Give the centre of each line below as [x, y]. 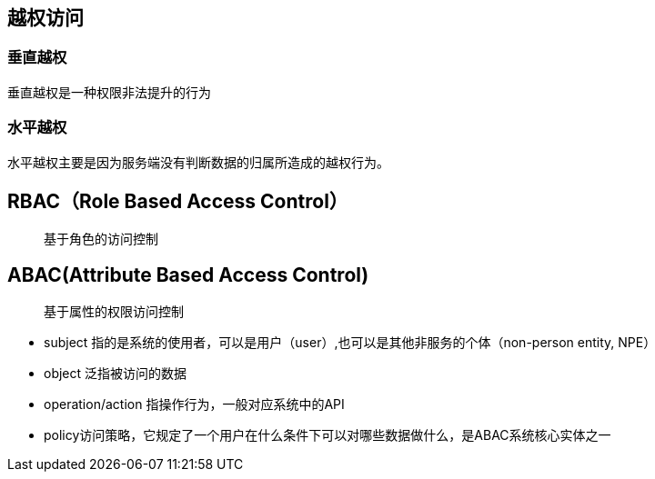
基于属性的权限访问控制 [114, 312]
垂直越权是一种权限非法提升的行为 [109, 92]
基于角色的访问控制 [101, 239]
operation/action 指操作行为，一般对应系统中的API [194, 404]
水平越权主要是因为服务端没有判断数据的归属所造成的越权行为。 [198, 162]
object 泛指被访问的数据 [116, 374]
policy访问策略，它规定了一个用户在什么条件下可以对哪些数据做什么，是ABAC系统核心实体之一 [327, 435]
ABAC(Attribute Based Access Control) [188, 274]
